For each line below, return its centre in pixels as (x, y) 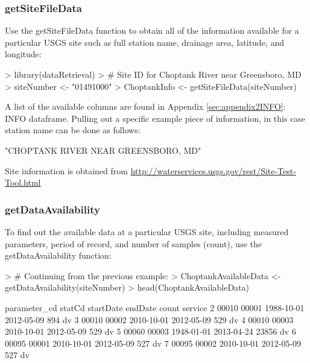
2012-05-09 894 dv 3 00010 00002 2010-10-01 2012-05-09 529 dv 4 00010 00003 (149, 319)
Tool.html (23, 182)
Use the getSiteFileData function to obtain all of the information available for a (152, 30)
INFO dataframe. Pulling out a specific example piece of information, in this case (155, 118)
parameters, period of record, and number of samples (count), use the (133, 243)
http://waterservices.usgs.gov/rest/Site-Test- (213, 170)
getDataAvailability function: (58, 255)
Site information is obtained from (66, 170)
